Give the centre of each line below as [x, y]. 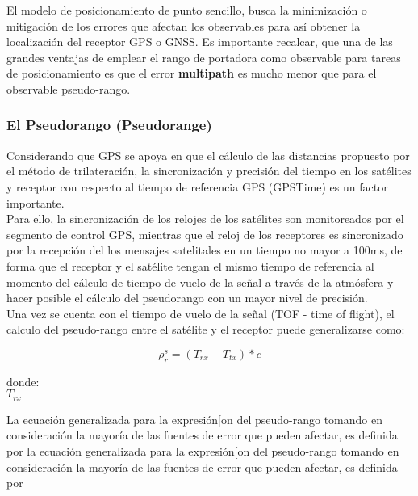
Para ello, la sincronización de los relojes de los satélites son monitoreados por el [205, 219]
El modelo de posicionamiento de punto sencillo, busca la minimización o [187, 10]
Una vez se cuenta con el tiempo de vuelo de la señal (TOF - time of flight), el [201, 313]
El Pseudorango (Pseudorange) [109, 125]
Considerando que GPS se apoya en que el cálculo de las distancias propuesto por [208, 155]
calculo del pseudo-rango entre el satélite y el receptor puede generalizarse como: [206, 329]
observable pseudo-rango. [69, 88]
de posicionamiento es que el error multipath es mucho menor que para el [192, 73]
